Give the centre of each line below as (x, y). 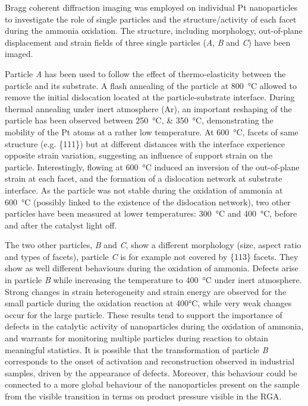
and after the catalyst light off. (61, 225)
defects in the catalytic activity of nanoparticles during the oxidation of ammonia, (154, 326)
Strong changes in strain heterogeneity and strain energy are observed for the (146, 291)
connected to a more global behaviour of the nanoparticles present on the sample (152, 384)
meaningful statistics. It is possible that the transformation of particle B (136, 349)
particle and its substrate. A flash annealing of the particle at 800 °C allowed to (151, 85)
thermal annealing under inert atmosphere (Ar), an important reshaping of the (148, 108)
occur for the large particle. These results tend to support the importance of (144, 314)
